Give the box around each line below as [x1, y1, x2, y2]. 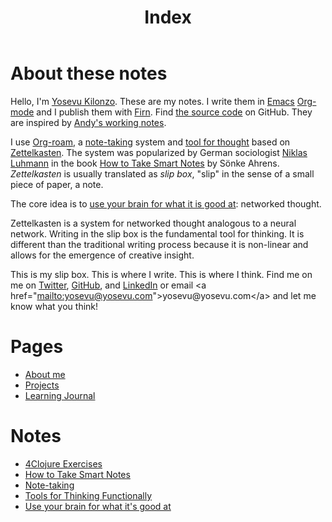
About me [24, 368, 66, 380]
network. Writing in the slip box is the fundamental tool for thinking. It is [10, 227, 305, 240]
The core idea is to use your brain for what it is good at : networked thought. [10, 197, 322, 210]
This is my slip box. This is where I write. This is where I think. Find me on [10, 268, 313, 280]
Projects [24, 379, 60, 391]
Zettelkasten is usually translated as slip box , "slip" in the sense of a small [10, 167, 315, 180]
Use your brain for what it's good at [24, 500, 172, 512]
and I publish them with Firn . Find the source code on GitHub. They [36, 106, 313, 118]
